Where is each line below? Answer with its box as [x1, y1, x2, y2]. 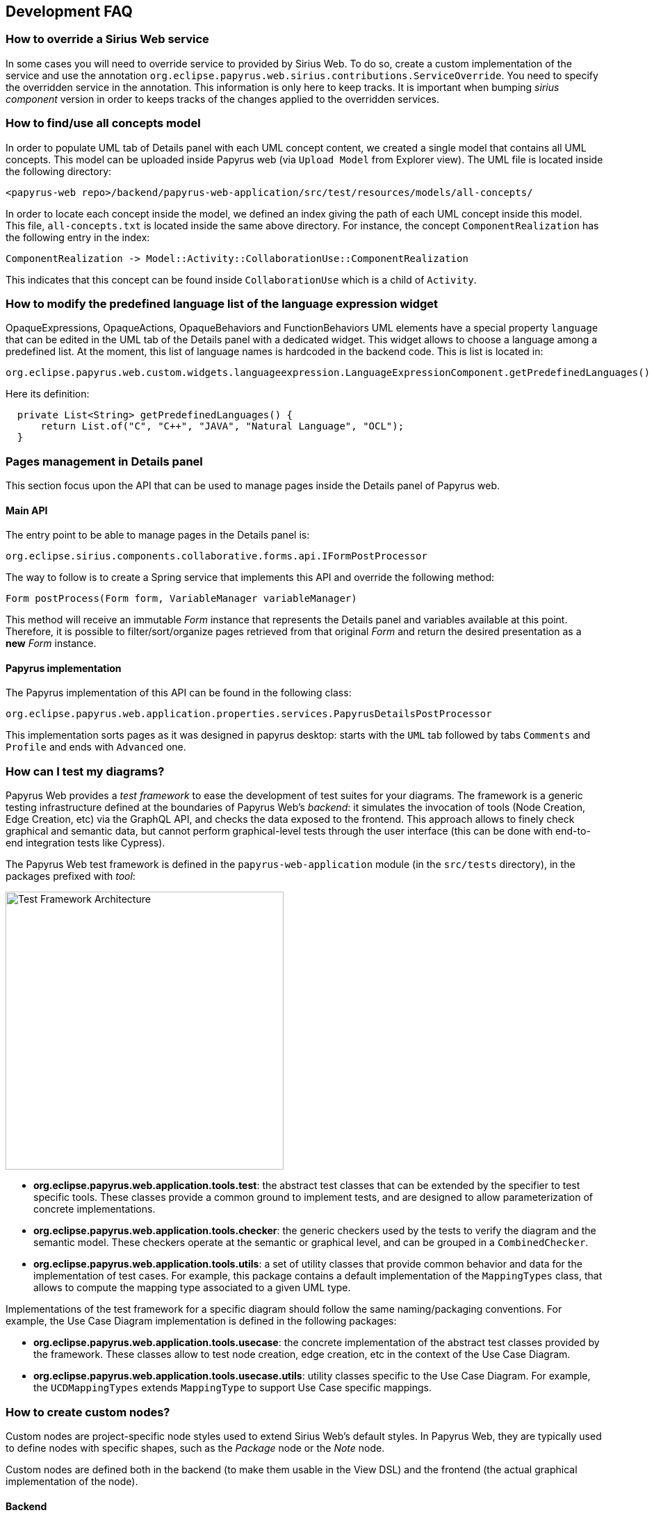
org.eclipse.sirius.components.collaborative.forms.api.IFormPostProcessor [6, 550, 427, 562]
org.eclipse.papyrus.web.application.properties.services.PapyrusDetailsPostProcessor [6, 708, 492, 720]
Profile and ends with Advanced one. [6, 741, 186, 753]
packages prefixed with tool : [6, 870, 136, 883]
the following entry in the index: [6, 231, 150, 243]
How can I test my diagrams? [6, 764, 165, 778]
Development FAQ [6, 3, 133, 20]
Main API [6, 504, 48, 516]
